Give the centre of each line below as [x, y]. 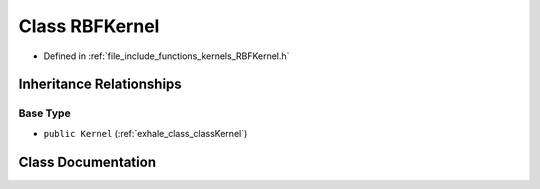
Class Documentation [87, 161]
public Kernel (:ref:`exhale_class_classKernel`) [145, 133]
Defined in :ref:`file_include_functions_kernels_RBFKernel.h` [166, 56]
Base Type [44, 113]
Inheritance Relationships [100, 84]
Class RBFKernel [89, 26]
